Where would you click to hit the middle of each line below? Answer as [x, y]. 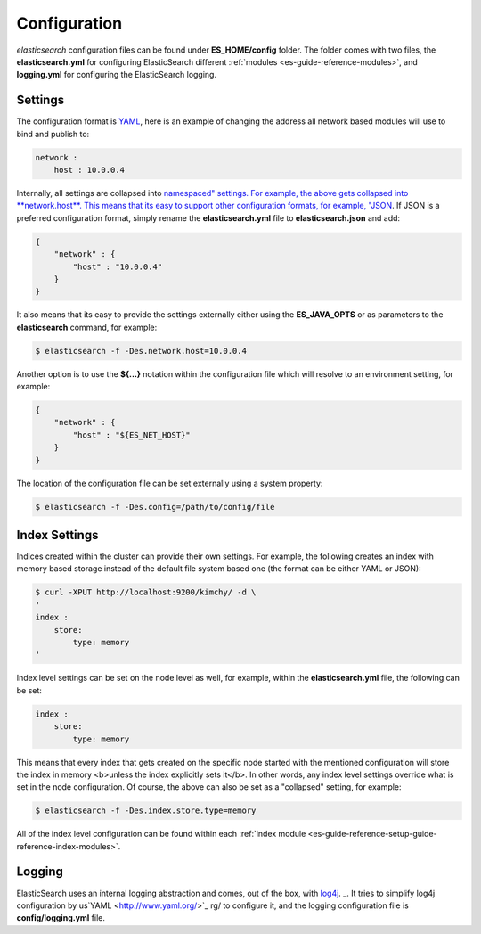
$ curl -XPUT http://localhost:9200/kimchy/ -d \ [146, 592]
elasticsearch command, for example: [87, 327]
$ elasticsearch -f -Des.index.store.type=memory [146, 811]
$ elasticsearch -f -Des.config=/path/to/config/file [155, 507]
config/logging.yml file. [61, 918]
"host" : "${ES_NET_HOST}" [131, 435]
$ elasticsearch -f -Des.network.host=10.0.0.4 [141, 351]
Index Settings [57, 535]
